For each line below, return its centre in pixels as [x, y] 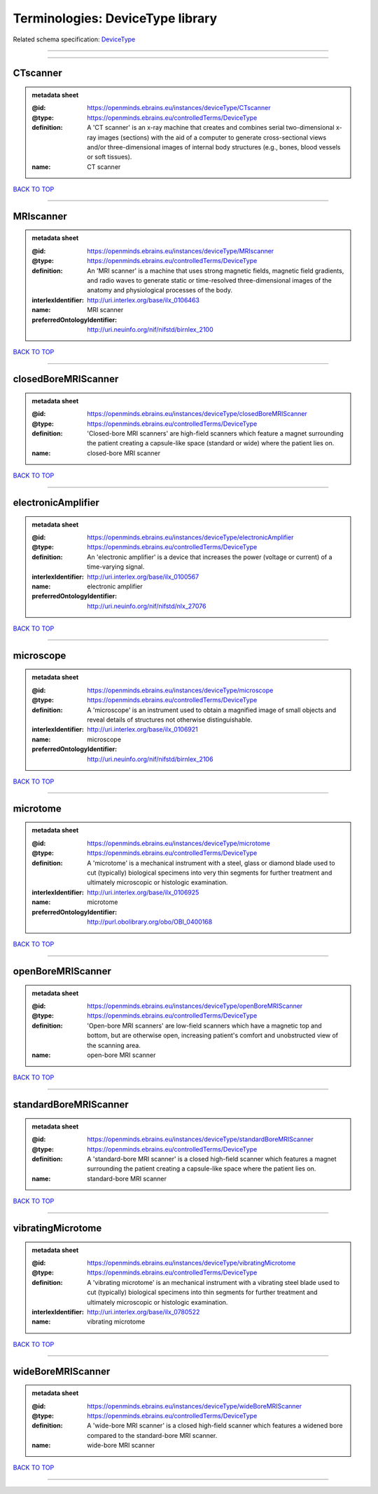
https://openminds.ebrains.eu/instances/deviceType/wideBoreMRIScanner [195, 1406]
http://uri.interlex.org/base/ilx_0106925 [143, 892]
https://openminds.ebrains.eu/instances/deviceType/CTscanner [179, 108]
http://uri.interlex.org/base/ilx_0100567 [143, 577]
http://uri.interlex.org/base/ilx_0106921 [143, 729]
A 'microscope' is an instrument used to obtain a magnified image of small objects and [212, 710]
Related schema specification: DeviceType [74, 39]
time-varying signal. [116, 567]
